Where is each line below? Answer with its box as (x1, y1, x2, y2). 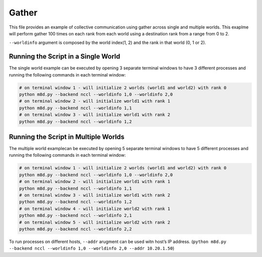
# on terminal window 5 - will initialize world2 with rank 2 (19, 219, 170, 225)
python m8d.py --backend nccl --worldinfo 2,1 (19, 213, 132, 218)
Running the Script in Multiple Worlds (9, 133, 125, 141)
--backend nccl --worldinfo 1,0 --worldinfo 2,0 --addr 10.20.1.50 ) (9, 245, 175, 251)
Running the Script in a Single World (9, 52, 120, 60)
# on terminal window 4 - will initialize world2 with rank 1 (19, 206, 170, 212)
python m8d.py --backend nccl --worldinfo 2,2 (19, 226, 132, 232)
